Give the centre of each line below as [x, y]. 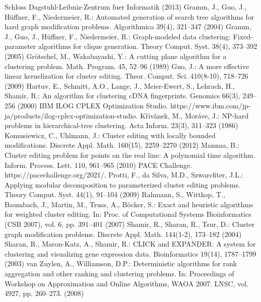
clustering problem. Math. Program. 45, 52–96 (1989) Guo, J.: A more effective [127, 66]
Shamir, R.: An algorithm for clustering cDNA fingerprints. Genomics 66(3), [122, 96]
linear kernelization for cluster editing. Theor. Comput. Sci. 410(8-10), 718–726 [126, 76]
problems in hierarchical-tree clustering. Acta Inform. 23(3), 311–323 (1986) [121, 125]
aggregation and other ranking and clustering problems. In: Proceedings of [119, 274]
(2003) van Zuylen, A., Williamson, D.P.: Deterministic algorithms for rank [121, 263]
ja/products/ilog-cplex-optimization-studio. [71, 115]
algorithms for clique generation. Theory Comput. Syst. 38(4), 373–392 [148, 46]
